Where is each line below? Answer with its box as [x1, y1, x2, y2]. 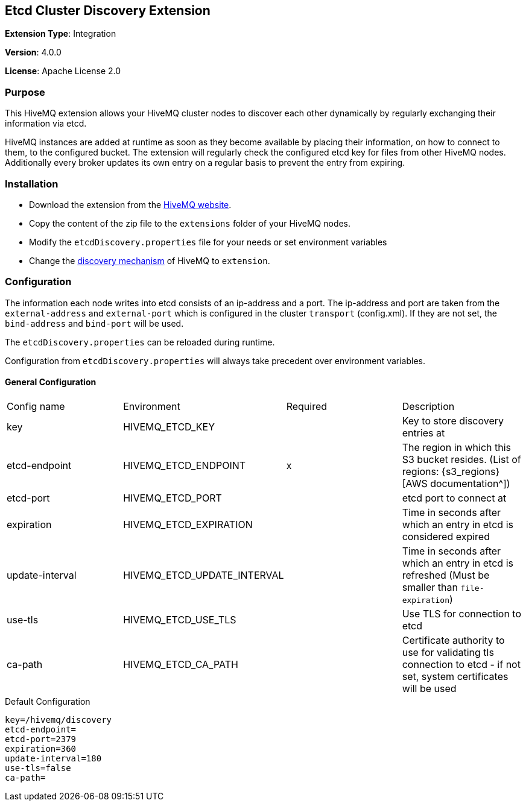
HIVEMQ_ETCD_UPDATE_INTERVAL [123, 568, 284, 581]
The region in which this [402, 441, 512, 453]
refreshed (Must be [402, 568, 490, 581]
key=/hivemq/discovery [5, 714, 112, 725]
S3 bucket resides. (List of [402, 453, 521, 465]
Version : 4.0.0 [5, 47, 62, 58]
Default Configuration [5, 696, 90, 707]
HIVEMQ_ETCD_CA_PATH [123, 658, 238, 670]
